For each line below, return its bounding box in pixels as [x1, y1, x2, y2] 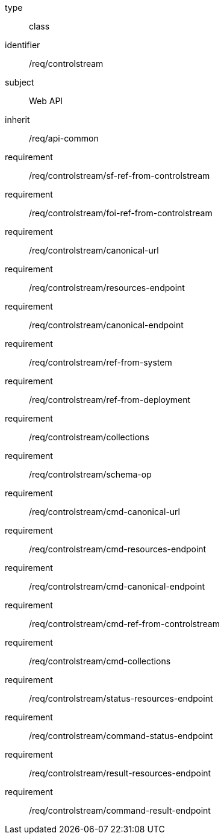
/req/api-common [29, 133, 99, 143]
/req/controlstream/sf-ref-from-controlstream [29, 170, 210, 181]
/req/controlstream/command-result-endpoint [29, 805, 211, 816]
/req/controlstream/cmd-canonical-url [29, 507, 180, 517]
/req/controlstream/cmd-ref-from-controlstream [29, 619, 220, 629]
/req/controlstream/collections [29, 432, 149, 442]
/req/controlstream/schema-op [29, 469, 152, 479]
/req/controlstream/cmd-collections [29, 656, 171, 666]
